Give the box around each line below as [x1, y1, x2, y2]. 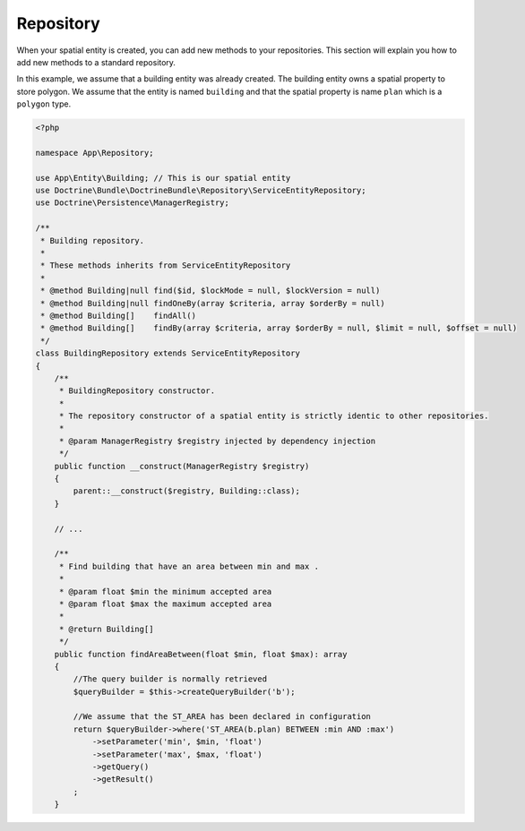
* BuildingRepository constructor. [58, 386, 215, 396]
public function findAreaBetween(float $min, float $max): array [54, 649, 348, 659]
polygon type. [16, 99, 72, 109]
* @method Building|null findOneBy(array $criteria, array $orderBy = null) [40, 298, 385, 308]
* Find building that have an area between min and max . [58, 561, 320, 571]
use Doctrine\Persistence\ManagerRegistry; [35, 198, 230, 208]
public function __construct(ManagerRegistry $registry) [54, 461, 310, 471]
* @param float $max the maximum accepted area [58, 598, 272, 609]
